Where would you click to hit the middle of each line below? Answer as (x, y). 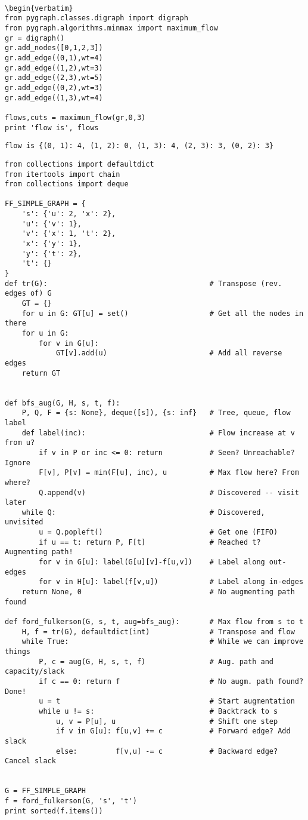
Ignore (18, 463)
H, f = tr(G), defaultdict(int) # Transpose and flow (158, 632)
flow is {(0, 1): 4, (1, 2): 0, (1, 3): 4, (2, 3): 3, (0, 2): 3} (139, 146)
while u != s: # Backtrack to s (158, 711)
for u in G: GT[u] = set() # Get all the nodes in (163, 313)
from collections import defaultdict (80, 164)
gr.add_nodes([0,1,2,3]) (54, 48)
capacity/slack (35, 672)
